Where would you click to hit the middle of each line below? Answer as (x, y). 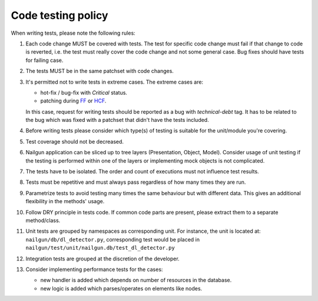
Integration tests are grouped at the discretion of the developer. (102, 259)
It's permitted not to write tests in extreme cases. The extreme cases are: (114, 82)
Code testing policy (59, 15)
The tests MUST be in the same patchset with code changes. (100, 71)
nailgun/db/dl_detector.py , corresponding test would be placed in (113, 239)
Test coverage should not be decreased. (74, 141)
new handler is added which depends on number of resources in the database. (136, 280)
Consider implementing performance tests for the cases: (94, 269)
